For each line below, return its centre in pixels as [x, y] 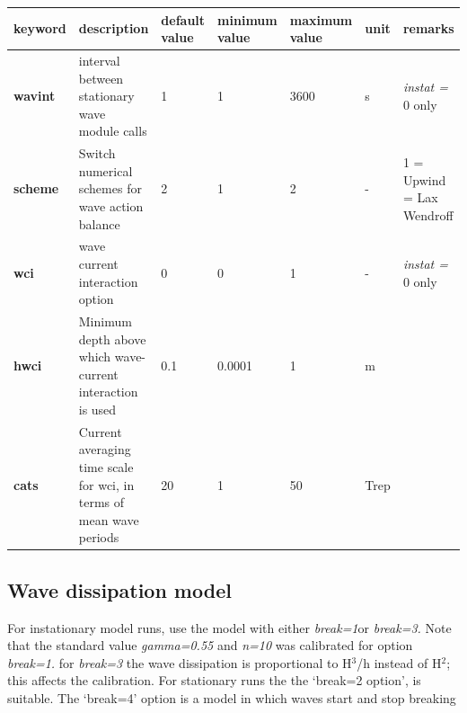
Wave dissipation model [119, 589]
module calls [113, 131]
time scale [106, 467]
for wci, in [106, 484]
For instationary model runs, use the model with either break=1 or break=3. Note [229, 627]
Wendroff [428, 214]
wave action [111, 205]
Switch [97, 153]
